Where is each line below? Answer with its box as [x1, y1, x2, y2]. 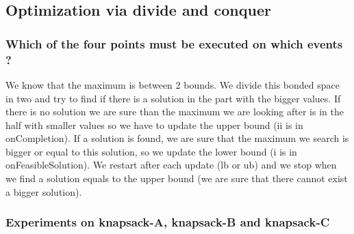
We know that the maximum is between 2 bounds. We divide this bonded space [5, 77, 340, 91]
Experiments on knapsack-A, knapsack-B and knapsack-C [5, 214, 330, 231]
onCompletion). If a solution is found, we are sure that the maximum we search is [5, 131, 349, 145]
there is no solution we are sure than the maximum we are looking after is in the [5, 104, 344, 119]
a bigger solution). [5, 184, 82, 199]
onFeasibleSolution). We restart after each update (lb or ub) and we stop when [5, 158, 337, 172]
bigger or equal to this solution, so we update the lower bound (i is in [5, 144, 297, 158]
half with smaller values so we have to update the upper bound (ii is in [5, 117, 303, 132]
